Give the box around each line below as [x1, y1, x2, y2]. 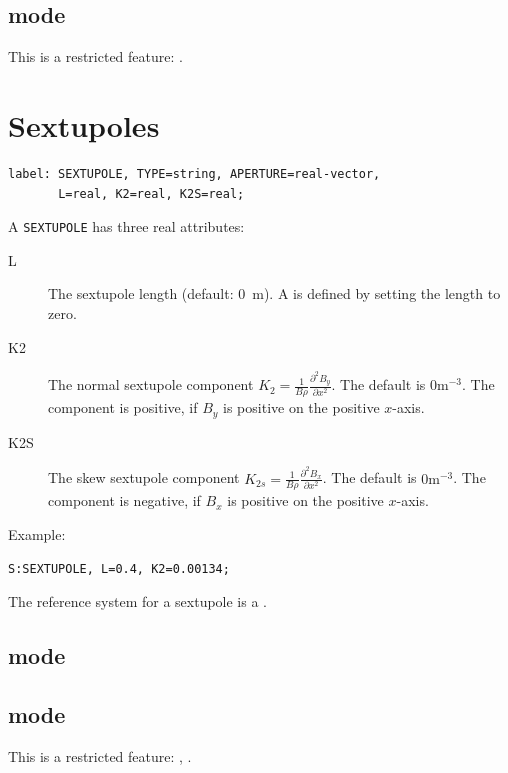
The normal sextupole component [48, 374, 254, 395]
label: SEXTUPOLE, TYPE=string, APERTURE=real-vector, [8, 166, 381, 181]
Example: [8, 524, 66, 544]
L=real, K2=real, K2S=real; [58, 186, 245, 201]
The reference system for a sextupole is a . [8, 591, 267, 612]
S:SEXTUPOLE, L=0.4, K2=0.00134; [8, 561, 230, 576]
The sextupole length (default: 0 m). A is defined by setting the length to [48, 283, 501, 304]
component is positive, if [48, 397, 198, 418]
